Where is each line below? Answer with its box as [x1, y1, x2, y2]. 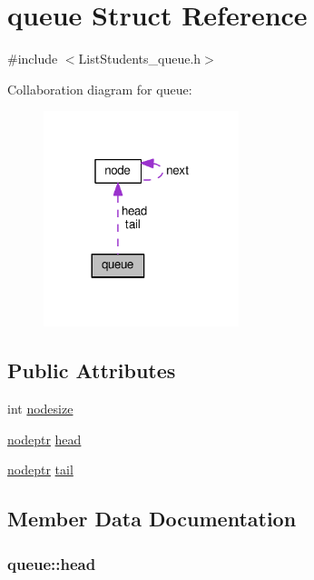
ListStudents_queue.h [78, 49, 201, 68]
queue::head [7, 552, 96, 575]
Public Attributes [7, 356, 176, 385]
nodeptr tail [7, 460, 74, 479]
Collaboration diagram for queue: [7, 79, 192, 98]
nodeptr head [7, 429, 82, 448]
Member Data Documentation [7, 505, 297, 533]
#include [7, 49, 58, 68]
